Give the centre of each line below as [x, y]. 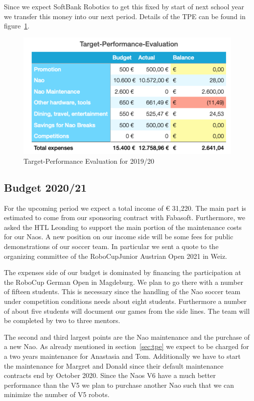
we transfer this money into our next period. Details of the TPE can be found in [125, 16]
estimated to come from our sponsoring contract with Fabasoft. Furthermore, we [125, 217]
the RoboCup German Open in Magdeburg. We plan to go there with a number [124, 282]
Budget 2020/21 [46, 187]
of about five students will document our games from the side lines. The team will [127, 311]
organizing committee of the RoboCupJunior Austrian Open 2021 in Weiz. [116, 256]
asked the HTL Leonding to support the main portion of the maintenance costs [123, 227]
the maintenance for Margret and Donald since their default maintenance [114, 365]
